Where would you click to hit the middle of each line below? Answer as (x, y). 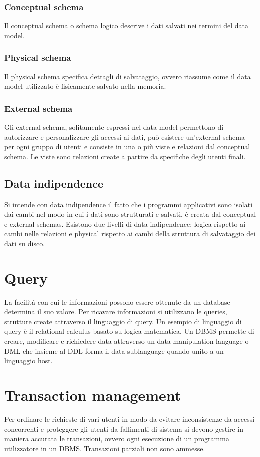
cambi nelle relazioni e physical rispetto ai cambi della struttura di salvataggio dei (130, 234)
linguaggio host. (28, 361)
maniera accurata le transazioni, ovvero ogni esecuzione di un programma (117, 439)
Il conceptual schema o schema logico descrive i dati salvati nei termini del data (126, 25)
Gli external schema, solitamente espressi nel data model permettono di (114, 127)
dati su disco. (25, 243)
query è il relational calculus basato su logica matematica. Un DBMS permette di (129, 331)
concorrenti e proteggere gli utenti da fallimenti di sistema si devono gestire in (124, 429)
